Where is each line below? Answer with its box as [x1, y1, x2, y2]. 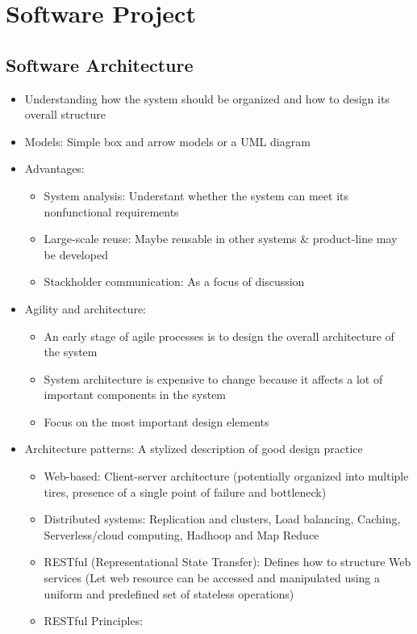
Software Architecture [6, 52, 194, 77]
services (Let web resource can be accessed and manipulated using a [44, 569, 381, 586]
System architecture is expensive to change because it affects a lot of [44, 370, 383, 387]
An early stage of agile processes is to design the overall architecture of [44, 327, 394, 344]
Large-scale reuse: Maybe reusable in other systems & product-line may [44, 230, 398, 247]
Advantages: [24, 160, 85, 177]
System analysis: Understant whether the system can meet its [44, 187, 348, 204]
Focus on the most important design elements [44, 413, 269, 430]
